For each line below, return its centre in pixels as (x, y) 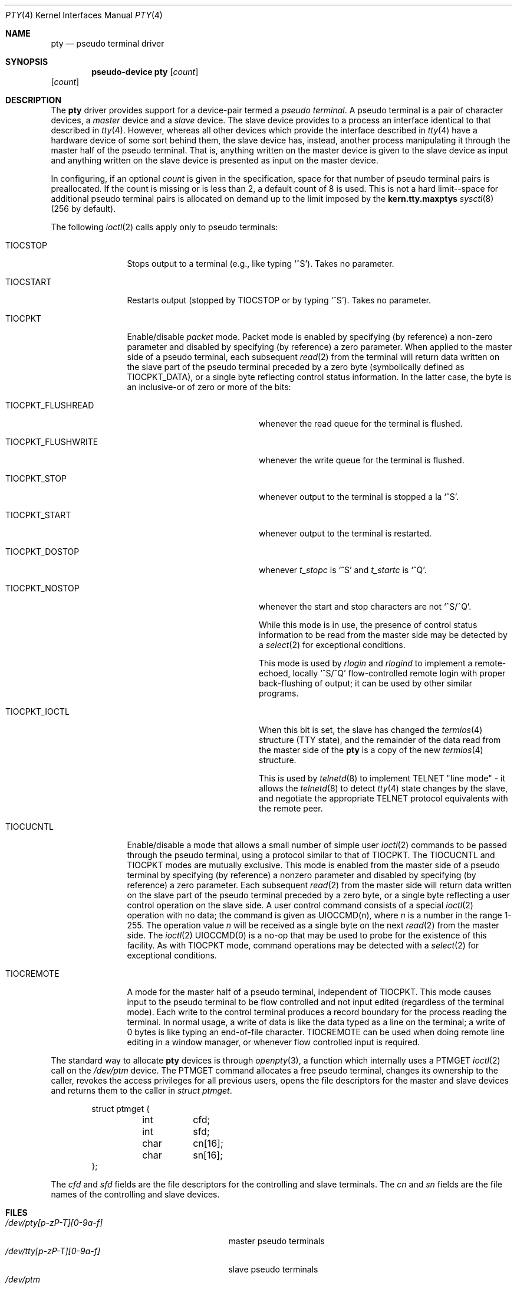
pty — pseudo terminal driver (108, 43)
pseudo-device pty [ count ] (145, 72)
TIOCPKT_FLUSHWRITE (52, 442)
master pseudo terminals (276, 1241)
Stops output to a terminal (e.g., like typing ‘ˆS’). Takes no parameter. (261, 264)
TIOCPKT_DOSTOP (42, 552)
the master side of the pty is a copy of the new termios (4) (371, 750)
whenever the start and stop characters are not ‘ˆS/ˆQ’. (365, 606)
